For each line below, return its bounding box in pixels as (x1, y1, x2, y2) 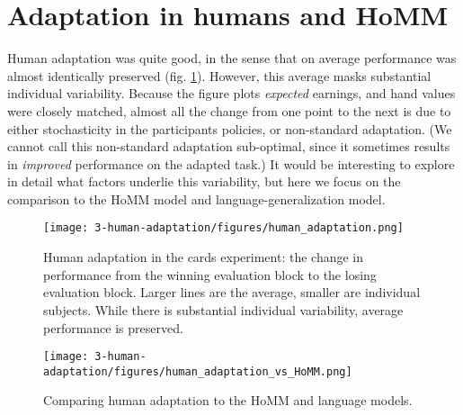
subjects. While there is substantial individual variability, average (43, 300, 404, 319)
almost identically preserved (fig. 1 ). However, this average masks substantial (7, 66, 432, 85)
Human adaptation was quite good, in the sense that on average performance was (7, 49, 457, 68)
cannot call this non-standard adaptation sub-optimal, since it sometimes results (7, 137, 450, 156)
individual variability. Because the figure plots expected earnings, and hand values (7, 84, 456, 103)
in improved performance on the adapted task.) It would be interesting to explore (7, 154, 455, 173)
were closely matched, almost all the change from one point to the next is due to (7, 101, 451, 120)
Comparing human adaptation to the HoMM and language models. (43, 391, 413, 410)
